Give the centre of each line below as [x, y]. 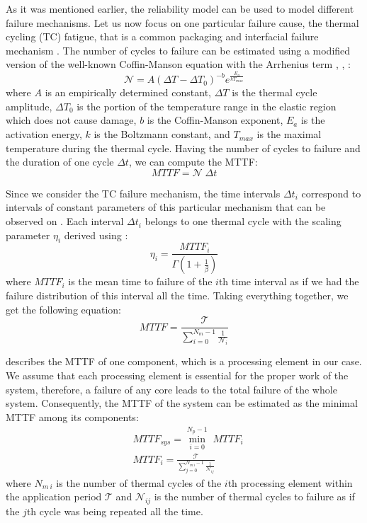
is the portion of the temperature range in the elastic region [207, 106]
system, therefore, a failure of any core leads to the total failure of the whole [171, 389]
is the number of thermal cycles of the [139, 482]
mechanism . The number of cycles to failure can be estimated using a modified [178, 50]
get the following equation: [63, 309]
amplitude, [29, 106]
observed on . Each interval [65, 221]
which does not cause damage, [71, 120]
